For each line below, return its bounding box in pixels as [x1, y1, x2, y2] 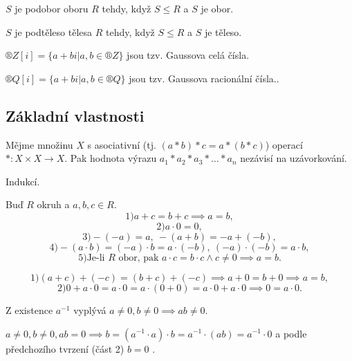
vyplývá [73, 302, 106, 317]
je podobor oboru [15, 1, 89, 15]
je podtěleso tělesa [15, 24, 93, 39]
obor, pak [118, 252, 159, 263]
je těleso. [204, 24, 242, 39]
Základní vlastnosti [6, 104, 145, 126]
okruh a [37, 197, 70, 212]
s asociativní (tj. [87, 137, 156, 151]
